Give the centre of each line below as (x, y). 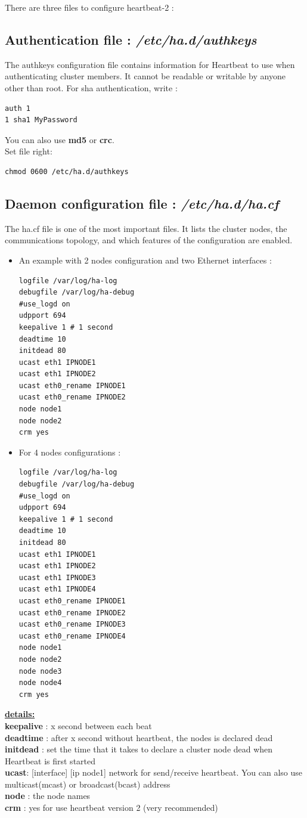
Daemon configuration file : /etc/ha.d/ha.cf (142, 203)
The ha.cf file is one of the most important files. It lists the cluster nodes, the (146, 228)
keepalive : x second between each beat (78, 725)
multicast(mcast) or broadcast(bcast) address (88, 784)
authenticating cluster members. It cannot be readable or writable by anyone (145, 76)
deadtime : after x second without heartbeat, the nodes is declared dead (139, 737)
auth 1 (18, 108)
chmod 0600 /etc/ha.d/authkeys (67, 171)
